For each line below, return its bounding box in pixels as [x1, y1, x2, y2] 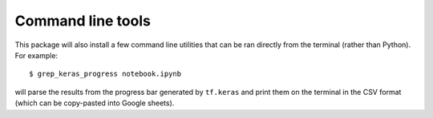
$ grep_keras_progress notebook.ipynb [29, 69, 182, 79]
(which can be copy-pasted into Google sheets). [14, 98, 175, 108]
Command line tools [14, 12, 152, 29]
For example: [14, 50, 59, 60]
